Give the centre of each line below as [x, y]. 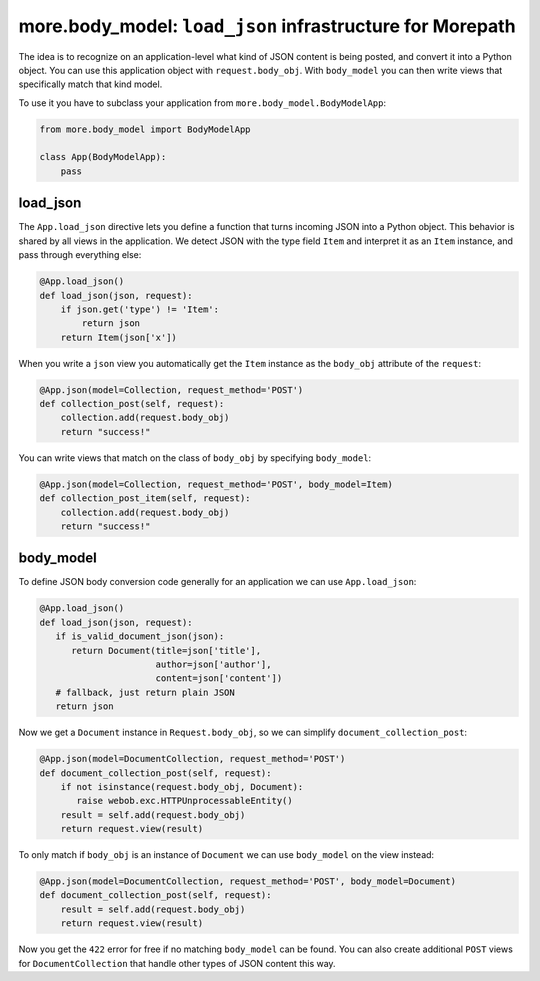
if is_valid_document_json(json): [140, 636]
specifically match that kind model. [90, 84]
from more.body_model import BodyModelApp [145, 129]
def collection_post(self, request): [132, 404]
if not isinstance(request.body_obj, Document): [182, 786]
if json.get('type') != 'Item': [140, 309]
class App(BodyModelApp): [103, 157]
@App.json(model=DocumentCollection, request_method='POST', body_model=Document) [248, 881]
